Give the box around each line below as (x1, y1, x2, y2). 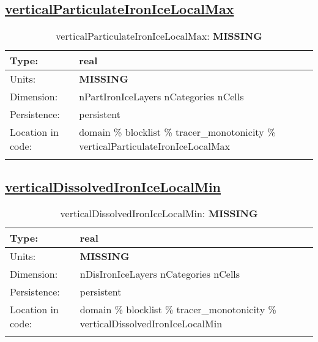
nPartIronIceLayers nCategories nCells (79, 89, 244, 104)
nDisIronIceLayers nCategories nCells (79, 267, 240, 281)
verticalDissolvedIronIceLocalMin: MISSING (60, 206, 258, 221)
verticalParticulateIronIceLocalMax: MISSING (56, 29, 262, 43)
